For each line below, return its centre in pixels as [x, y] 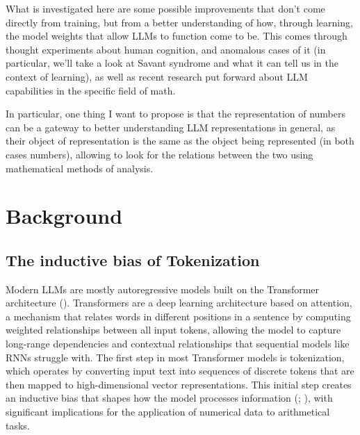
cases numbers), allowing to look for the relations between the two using [159, 154]
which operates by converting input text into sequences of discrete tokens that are [180, 371]
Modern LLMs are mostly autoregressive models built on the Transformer [163, 289]
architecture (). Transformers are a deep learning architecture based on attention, [179, 303]
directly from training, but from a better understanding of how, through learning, [179, 22]
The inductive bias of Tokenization [133, 260]
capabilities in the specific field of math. [91, 90]
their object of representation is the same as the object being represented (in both [180, 141]
